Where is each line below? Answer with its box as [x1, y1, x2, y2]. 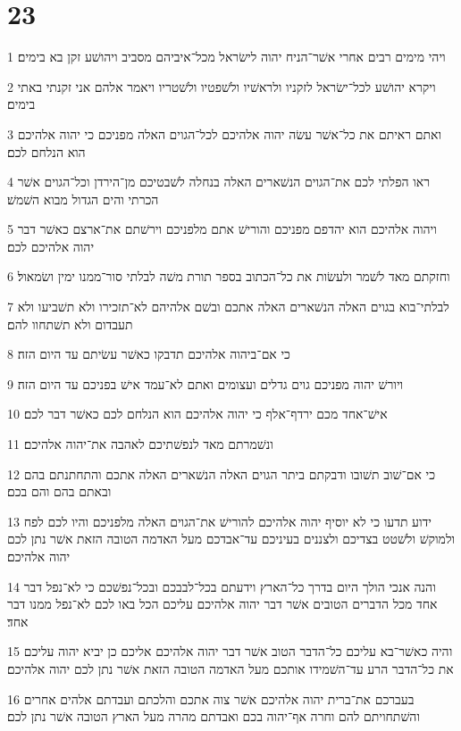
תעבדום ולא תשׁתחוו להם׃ [7, 314, 133, 333]
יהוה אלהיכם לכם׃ [7, 237, 95, 255]
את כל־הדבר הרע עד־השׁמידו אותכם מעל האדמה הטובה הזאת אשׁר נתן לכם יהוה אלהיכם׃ [7, 659, 454, 677]
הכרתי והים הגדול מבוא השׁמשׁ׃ [7, 189, 159, 208]
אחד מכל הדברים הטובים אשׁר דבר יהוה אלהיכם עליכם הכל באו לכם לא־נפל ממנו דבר [7, 594, 438, 613]
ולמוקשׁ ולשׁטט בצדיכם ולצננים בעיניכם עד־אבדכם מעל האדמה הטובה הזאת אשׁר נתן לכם [7, 529, 456, 548]
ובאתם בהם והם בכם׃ [7, 482, 112, 501]
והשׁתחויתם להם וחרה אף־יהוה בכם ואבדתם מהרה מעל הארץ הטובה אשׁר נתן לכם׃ [7, 707, 420, 726]
